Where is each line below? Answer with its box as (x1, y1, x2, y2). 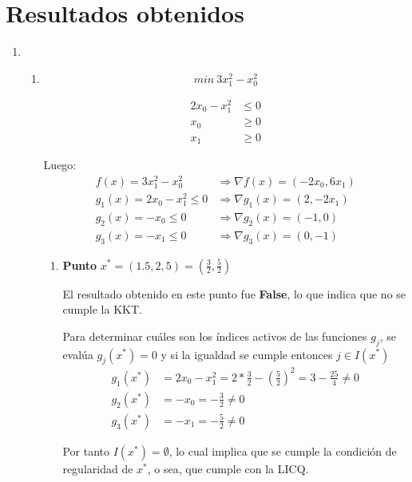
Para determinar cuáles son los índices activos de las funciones (62, 327, 367, 344)
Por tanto (62, 442, 109, 459)
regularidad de (62, 460, 133, 476)
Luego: (43, 156, 77, 173)
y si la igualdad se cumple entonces (160, 346, 333, 362)
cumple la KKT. (62, 301, 142, 318)
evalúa (62, 346, 93, 362)
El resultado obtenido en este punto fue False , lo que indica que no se (62, 285, 406, 302)
